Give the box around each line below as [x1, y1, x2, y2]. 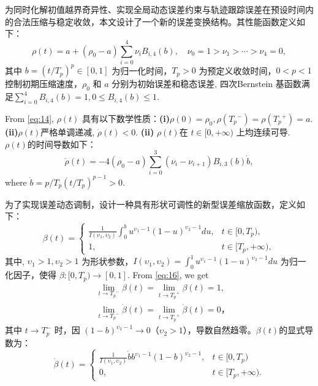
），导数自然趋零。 [183, 324, 256, 336]
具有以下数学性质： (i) [82, 112, 170, 124]
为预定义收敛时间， [199, 64, 276, 77]
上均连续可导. [236, 126, 290, 138]
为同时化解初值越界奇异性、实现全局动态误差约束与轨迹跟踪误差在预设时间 [5, 3, 305, 15]
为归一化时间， [112, 64, 172, 77]
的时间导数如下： [27, 137, 96, 150]
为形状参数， [81, 254, 134, 267]
